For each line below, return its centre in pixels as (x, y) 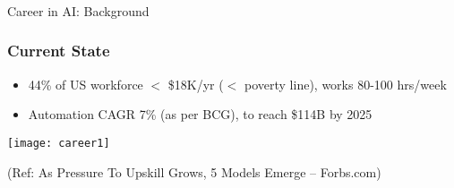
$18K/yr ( (196, 84)
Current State (59, 51)
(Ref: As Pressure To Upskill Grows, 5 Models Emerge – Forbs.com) (194, 171)
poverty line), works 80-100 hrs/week (346, 84)
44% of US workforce (86, 84)
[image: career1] (59, 143)
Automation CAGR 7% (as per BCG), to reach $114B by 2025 (200, 114)
